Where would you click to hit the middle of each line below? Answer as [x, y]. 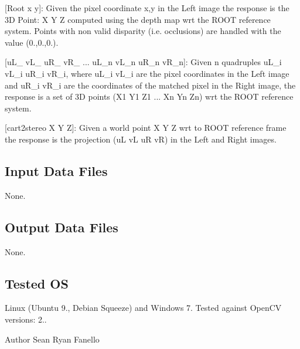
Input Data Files [56, 170]
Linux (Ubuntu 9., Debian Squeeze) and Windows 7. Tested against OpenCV [143, 308]
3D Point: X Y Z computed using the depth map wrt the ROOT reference [138, 19]
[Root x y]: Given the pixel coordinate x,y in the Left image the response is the [147, 8]
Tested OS [37, 283]
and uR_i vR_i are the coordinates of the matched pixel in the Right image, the [150, 85]
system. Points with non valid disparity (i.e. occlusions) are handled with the [143, 31]
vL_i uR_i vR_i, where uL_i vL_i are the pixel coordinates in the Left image [147, 73]
